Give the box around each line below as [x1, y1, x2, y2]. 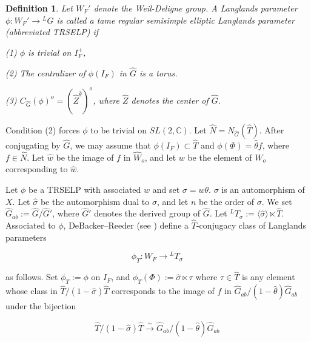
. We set [261, 195, 292, 207]
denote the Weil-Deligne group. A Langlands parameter [93, 2, 298, 14]
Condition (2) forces [5, 123, 80, 136]
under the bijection [5, 300, 76, 312]
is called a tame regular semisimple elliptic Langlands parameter [56, 13, 295, 26]
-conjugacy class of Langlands [196, 219, 307, 232]
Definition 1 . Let [5, 2, 73, 14]
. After [259, 123, 284, 136]
